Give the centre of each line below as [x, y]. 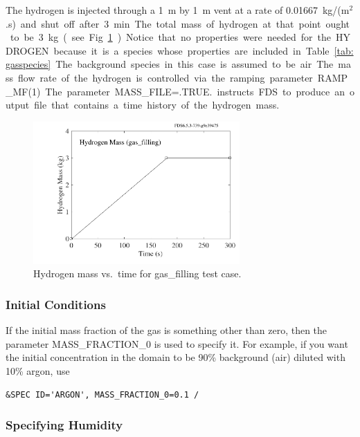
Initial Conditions [56, 304]
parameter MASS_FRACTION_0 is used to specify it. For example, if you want [177, 343]
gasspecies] [28, 64]
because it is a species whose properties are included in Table [191, 50]
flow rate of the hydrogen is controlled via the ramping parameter [165, 77]
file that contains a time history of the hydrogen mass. [157, 105]
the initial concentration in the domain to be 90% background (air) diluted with [175, 357]
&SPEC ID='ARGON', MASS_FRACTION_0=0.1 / [102, 394]
